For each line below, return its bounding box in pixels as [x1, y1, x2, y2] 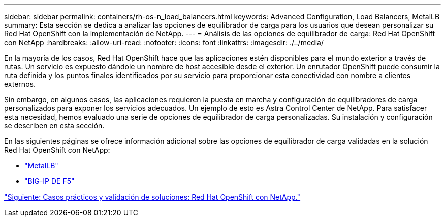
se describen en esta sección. [4, 121, 105, 130]
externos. [4, 80, 36, 88]
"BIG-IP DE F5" [24, 177, 75, 186]
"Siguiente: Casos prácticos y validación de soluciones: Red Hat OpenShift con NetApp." [4, 193, 301, 201]
